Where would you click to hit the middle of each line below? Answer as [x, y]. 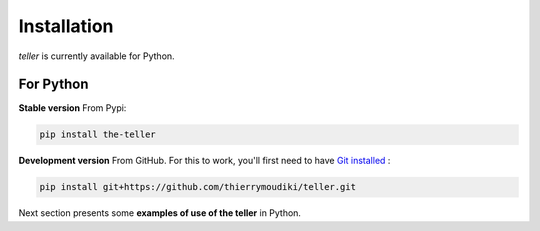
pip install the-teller [98, 134]
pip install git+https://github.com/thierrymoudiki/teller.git [198, 187]
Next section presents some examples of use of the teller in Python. [160, 213]
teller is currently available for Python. [96, 56]
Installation [66, 26]
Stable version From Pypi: [72, 108]
